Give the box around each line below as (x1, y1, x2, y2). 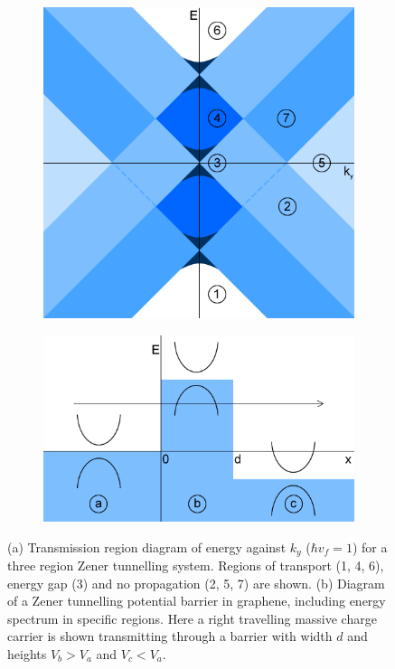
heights (7, 645, 47, 663)
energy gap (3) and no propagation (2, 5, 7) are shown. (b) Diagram (7, 573, 385, 592)
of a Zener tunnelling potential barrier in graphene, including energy (7, 591, 386, 610)
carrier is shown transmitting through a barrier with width (7, 627, 333, 645)
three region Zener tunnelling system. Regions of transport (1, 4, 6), (7, 556, 384, 575)
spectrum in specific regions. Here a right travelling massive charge (7, 608, 377, 627)
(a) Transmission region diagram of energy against (7, 537, 287, 556)
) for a (352, 537, 388, 556)
